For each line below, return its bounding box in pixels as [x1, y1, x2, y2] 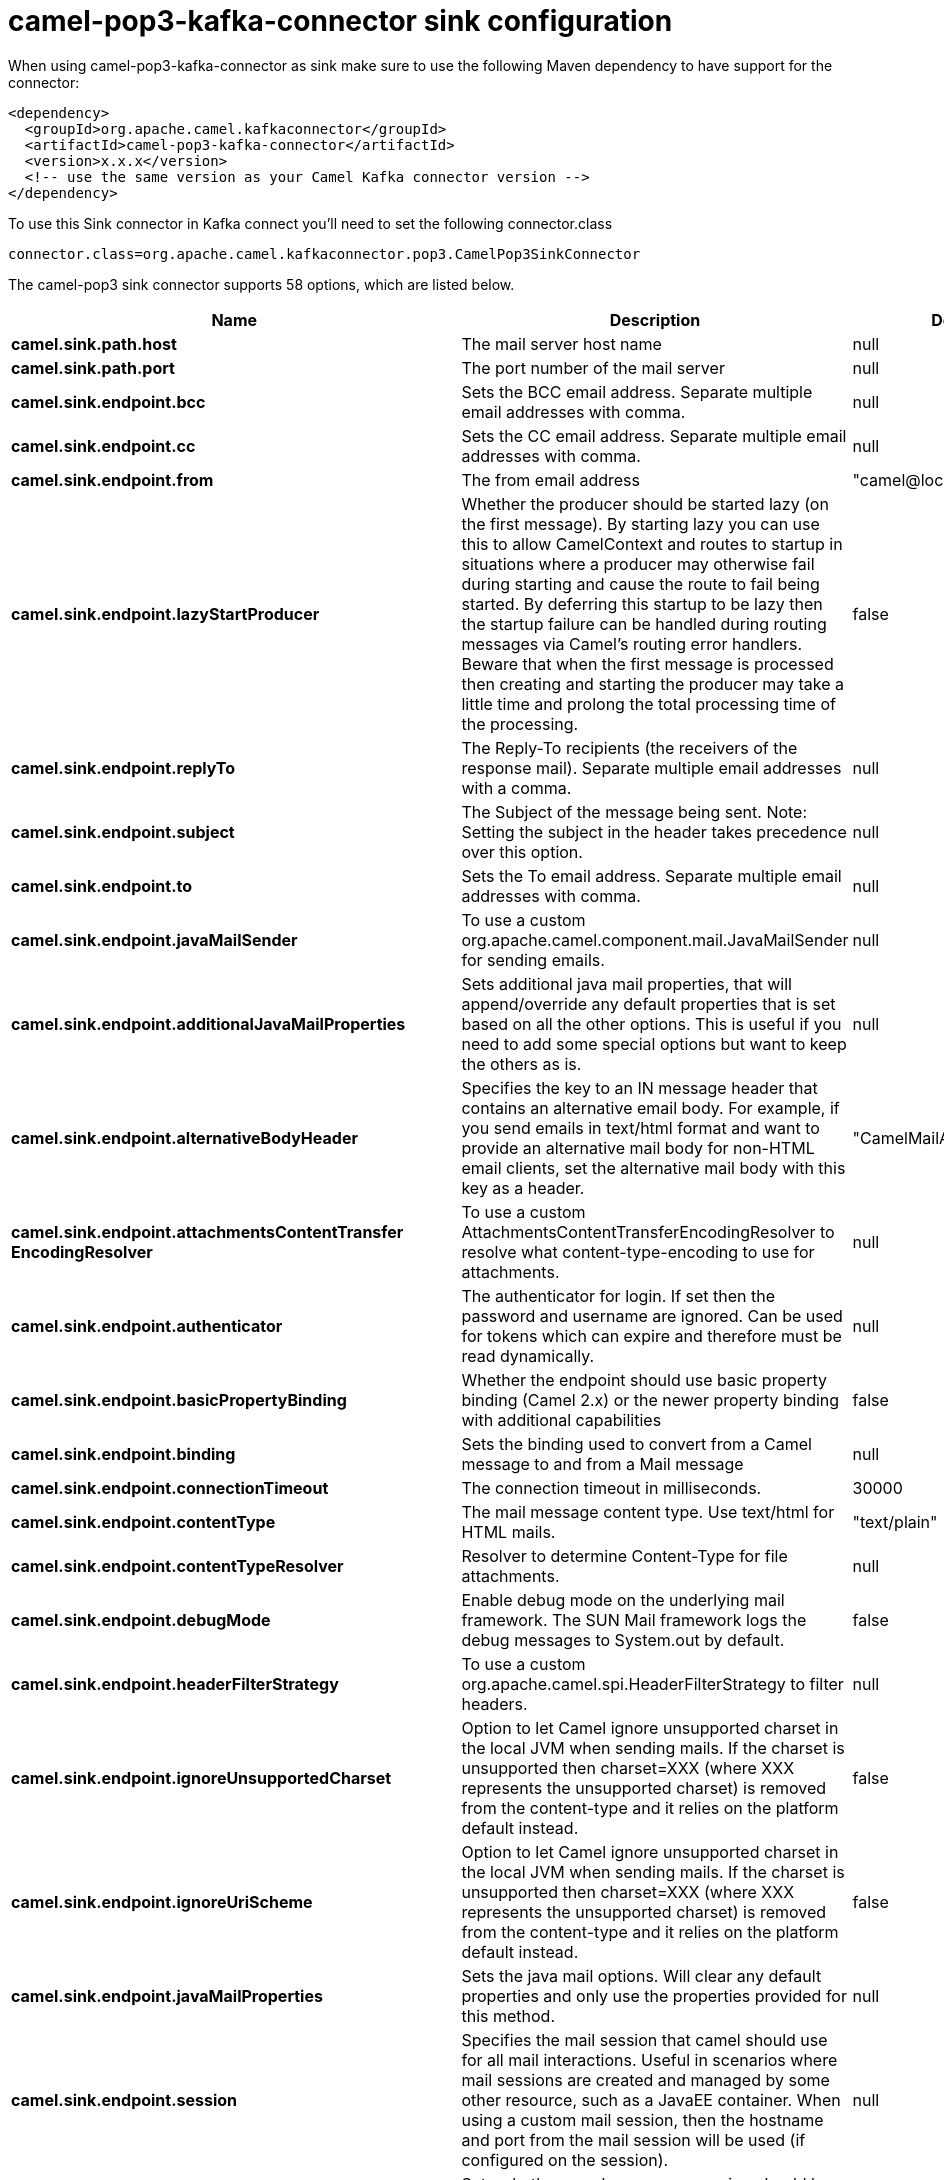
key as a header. [461, 1177, 585, 1198]
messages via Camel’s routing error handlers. [461, 633, 803, 654]
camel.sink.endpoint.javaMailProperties [11, 1985, 323, 2006]
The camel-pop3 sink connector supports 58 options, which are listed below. [8, 275, 515, 293]
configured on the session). [461, 2149, 669, 2170]
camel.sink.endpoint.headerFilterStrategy [11, 1673, 339, 1694]
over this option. [461, 841, 583, 862]
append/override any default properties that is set [461, 993, 836, 1014]
